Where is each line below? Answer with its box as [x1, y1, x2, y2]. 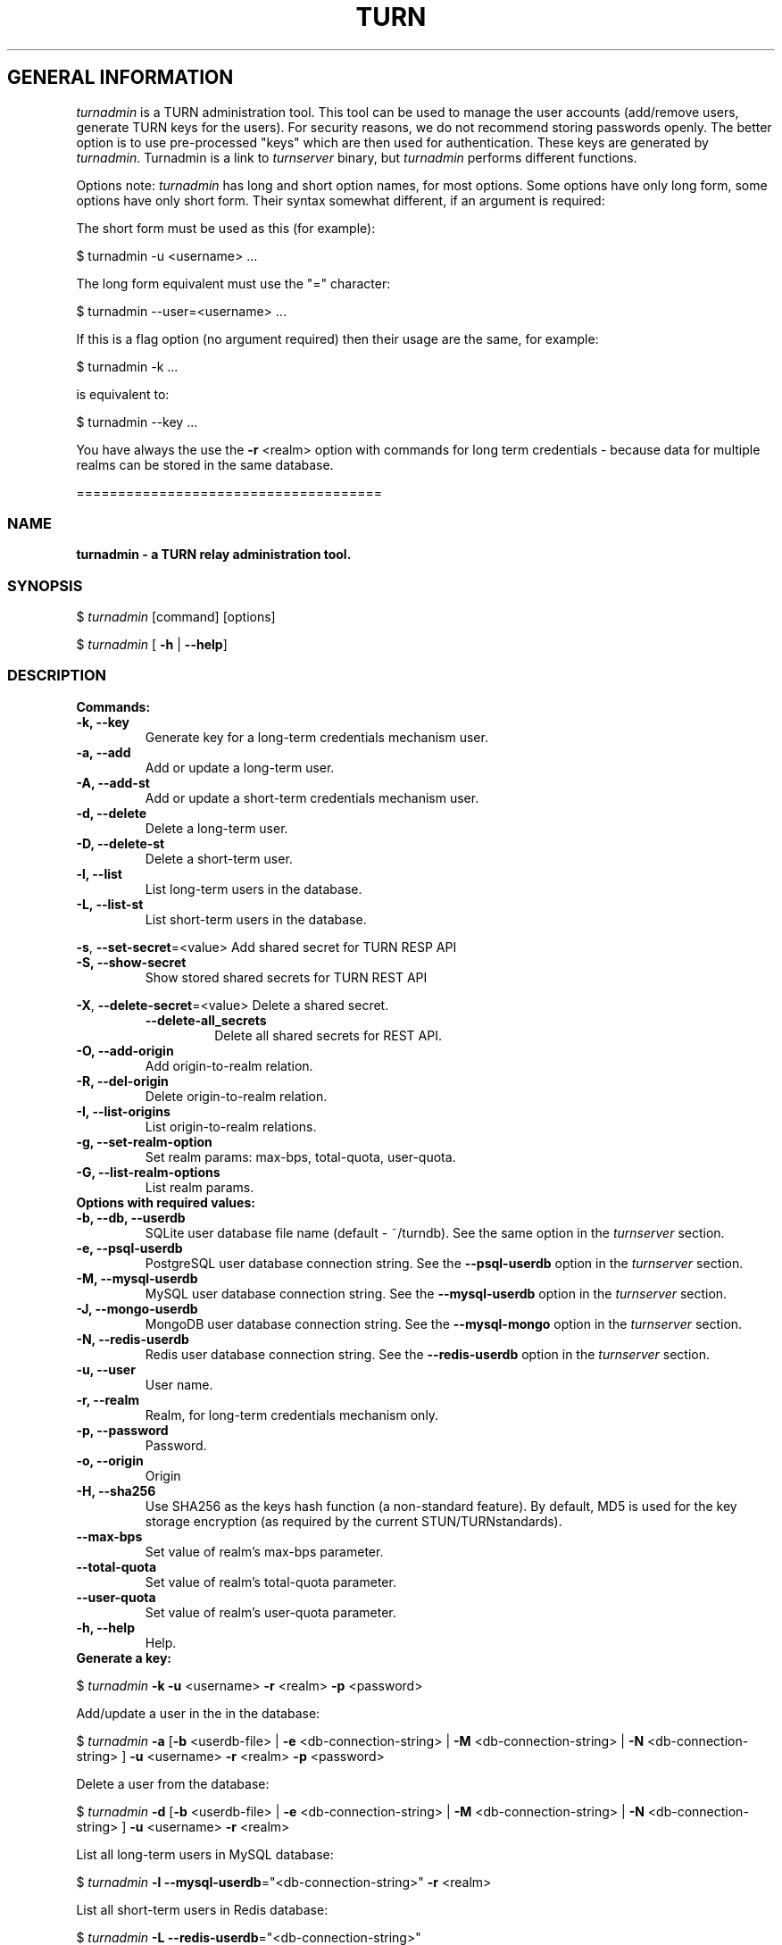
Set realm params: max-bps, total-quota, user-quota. [145, 1148, 456, 1164]
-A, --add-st [76, 774, 150, 790]
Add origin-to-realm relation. [145, 1057, 313, 1073]
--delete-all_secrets [145, 1012, 267, 1028]
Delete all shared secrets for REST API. [214, 1027, 442, 1043]
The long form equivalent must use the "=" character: [76, 275, 391, 291]
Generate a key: [76, 1649, 172, 1665]
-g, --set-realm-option [76, 1133, 212, 1149]
